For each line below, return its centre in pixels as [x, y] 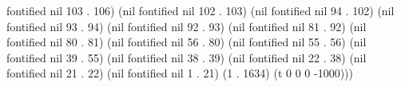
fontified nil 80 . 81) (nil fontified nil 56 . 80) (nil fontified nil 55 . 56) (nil [187, 42]
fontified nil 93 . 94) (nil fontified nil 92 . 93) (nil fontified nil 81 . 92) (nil [187, 26]
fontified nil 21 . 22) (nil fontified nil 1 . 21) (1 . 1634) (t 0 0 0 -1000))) [180, 73]
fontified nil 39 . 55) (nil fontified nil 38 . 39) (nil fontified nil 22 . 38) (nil [187, 57]
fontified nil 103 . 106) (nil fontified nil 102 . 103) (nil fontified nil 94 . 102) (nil [200, 10]
